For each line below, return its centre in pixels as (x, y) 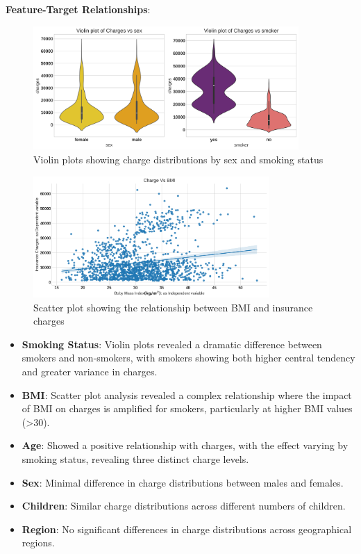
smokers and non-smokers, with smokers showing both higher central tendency (188, 358)
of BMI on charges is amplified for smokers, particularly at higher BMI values (187, 408)
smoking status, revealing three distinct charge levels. (135, 459)
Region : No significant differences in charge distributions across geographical (187, 529)
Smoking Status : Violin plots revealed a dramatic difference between (172, 344)
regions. (38, 543)
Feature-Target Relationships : (78, 9)
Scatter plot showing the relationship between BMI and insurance (173, 307)
